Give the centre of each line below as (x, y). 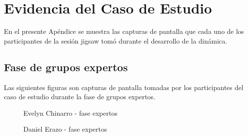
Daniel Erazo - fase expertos (65, 129)
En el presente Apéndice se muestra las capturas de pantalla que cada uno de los (124, 31)
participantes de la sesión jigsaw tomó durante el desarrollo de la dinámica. (116, 40)
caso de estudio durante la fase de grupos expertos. (80, 97)
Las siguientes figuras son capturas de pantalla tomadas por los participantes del (124, 87)
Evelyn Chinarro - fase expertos (71, 113)
